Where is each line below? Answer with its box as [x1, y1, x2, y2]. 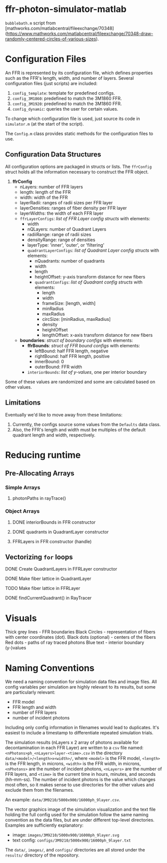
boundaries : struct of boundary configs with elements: [19, 337, 133, 343]
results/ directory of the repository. [5, 852, 80, 858]
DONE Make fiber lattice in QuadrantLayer [5, 575, 91, 581]
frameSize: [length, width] [42, 300, 96, 306]
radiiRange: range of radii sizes [27, 231, 91, 237]
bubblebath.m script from [5, 20, 56, 26]
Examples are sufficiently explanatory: [5, 822, 84, 828]
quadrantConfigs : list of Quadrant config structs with [34, 279, 143, 285]
